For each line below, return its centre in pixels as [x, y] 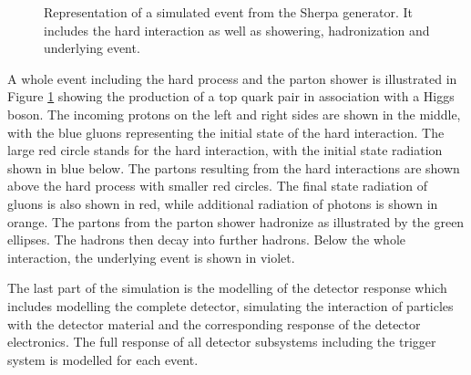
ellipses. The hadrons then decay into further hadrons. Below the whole [206, 240]
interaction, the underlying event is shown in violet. [151, 257]
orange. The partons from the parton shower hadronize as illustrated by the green [236, 221]
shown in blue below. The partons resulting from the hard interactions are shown [234, 167]
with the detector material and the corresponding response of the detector [214, 323]
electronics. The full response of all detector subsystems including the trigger [222, 342]
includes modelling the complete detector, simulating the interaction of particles [230, 305]
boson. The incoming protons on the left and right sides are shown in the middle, [234, 114]
